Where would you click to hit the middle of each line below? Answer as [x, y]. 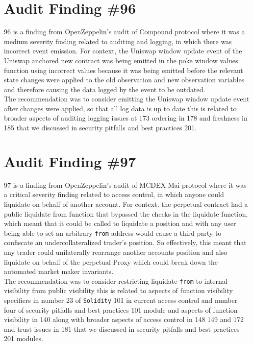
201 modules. [24, 338]
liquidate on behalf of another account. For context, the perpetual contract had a [126, 204]
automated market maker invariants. [59, 271]
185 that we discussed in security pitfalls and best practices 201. [100, 128]
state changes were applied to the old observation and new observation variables [124, 80]
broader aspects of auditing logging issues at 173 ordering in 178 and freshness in [126, 118]
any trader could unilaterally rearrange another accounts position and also [116, 252]
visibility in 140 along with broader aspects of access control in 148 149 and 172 [124, 319]
